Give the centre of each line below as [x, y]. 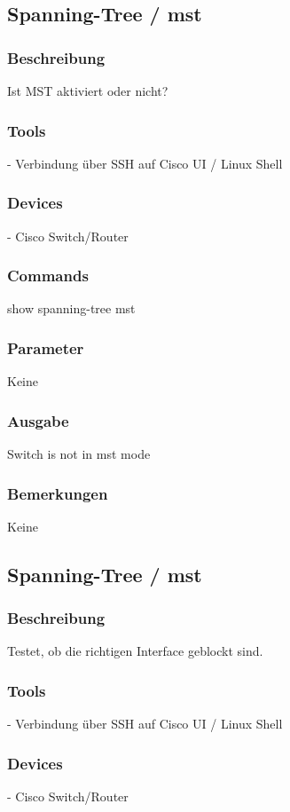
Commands [48, 276]
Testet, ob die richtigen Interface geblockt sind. [135, 651]
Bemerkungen [58, 493]
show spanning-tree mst [71, 308]
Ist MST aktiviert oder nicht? [88, 91]
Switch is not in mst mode [79, 454]
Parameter [46, 347]
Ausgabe [38, 420]
